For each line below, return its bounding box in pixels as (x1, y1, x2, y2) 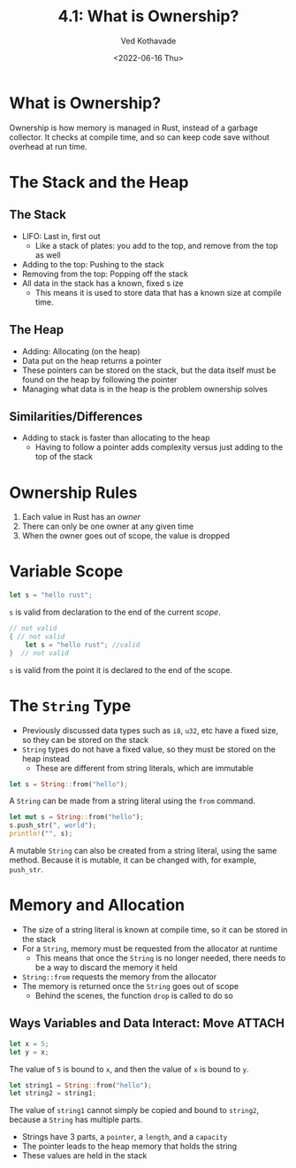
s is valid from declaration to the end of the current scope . (9, 607, 221, 617)
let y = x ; (9, 1048, 49, 1056)
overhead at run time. (9, 141, 87, 151)
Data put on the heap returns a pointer (21, 355, 162, 366)
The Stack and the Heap (9, 172, 189, 192)
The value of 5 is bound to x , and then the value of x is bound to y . (9, 1064, 249, 1074)
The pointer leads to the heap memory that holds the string (21, 1141, 237, 1152)
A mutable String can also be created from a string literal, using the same (9, 846, 277, 855)
